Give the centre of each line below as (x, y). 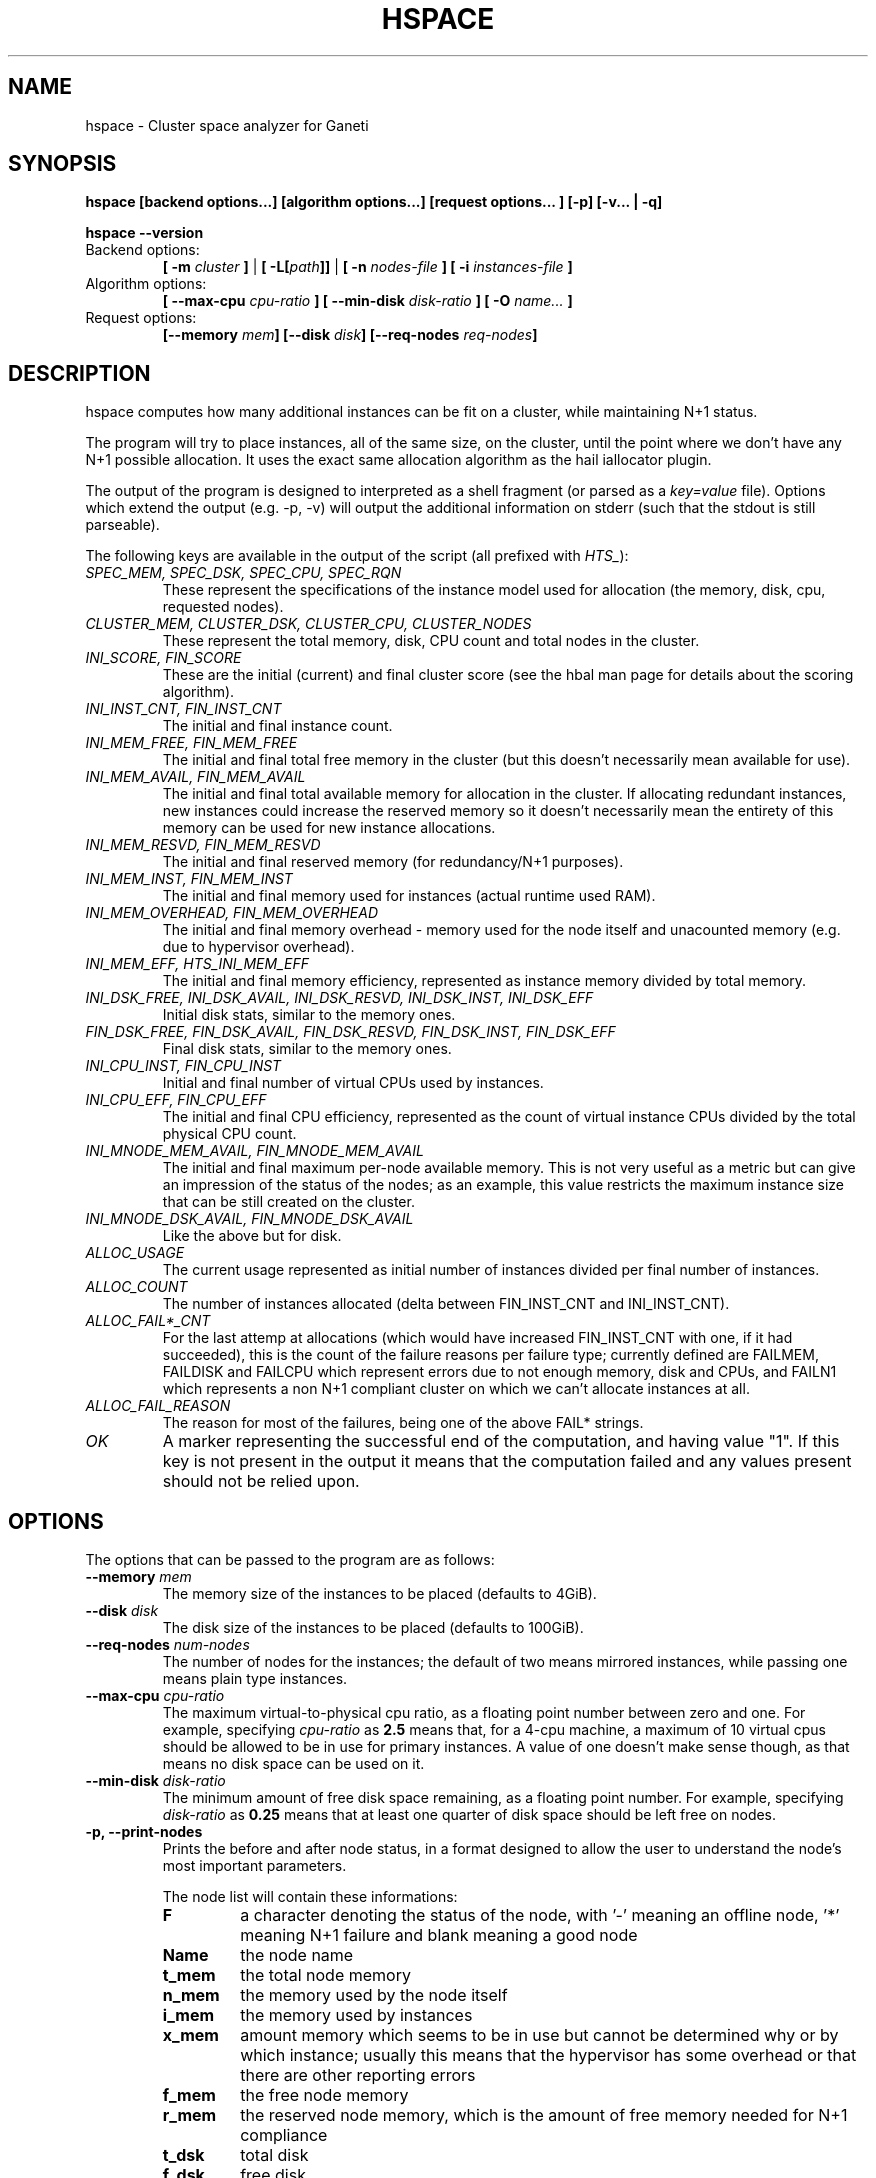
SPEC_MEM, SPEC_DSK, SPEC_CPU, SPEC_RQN (243, 573)
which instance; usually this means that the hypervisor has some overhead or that (548, 2055)
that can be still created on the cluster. (288, 1202)
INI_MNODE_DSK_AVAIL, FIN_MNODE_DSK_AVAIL (249, 1219)
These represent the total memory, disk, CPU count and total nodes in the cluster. (431, 641)
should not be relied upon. (261, 1481)
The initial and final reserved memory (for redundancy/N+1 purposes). (393, 862)
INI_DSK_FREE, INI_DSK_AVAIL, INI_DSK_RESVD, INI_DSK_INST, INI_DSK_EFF (339, 998)
